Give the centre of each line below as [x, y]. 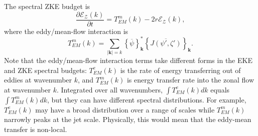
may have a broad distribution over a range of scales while [125, 109]
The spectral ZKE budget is [47, 6]
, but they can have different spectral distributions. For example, [147, 99]
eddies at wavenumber [38, 80]
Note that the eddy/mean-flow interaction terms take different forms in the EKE [128, 60]
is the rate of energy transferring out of [180, 70]
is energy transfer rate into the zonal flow [190, 80]
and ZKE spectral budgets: [45, 70]
